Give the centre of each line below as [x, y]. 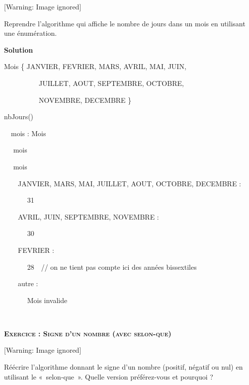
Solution [19, 49]
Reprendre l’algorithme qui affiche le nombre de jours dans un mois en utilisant [125, 23]
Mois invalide [47, 300]
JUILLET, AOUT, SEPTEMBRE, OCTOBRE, [111, 83]
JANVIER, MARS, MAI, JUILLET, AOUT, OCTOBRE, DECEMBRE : [129, 183]
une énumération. [31, 33]
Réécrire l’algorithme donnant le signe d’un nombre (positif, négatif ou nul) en [124, 367]
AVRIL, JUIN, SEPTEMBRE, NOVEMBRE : [88, 216]
